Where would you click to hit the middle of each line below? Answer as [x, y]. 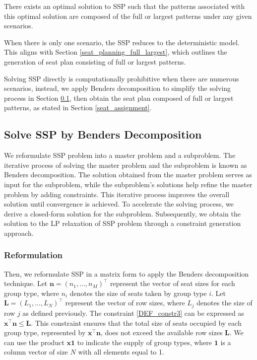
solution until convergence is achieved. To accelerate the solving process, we [119, 204]
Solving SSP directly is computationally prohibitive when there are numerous [122, 78]
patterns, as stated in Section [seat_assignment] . [78, 108]
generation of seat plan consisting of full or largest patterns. [95, 61]
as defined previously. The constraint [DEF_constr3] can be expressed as [133, 313]
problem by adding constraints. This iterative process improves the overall [117, 194]
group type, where [32, 293]
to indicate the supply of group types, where [145, 342]
